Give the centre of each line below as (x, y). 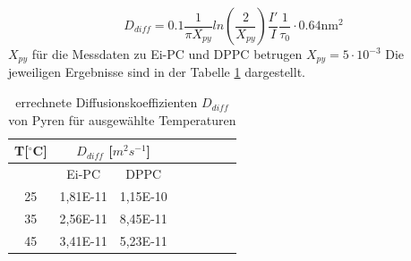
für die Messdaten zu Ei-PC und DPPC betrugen (167, 54)
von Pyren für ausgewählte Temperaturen (122, 119)
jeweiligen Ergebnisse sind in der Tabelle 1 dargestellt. (157, 72)
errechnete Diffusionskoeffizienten (107, 102)
